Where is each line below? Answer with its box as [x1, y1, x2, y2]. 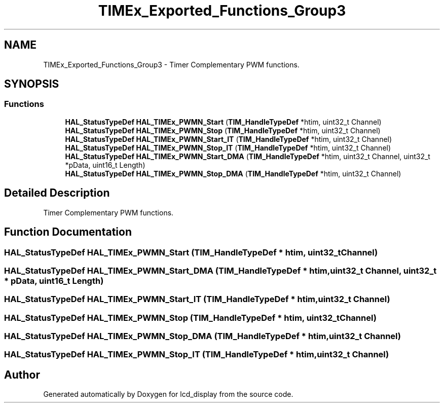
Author [4, 368, 40, 381]
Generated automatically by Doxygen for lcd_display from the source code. [43, 390, 293, 399]
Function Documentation [4, 226, 132, 239]
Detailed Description [4, 187, 110, 200]
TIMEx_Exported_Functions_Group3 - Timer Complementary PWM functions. [43, 60, 300, 69]
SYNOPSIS [4, 78, 59, 91]
